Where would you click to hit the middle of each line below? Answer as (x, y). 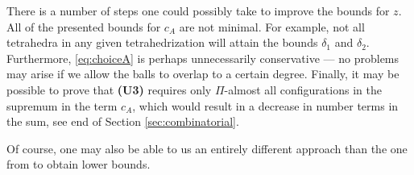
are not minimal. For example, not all (272, 26)
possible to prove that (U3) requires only (109, 89)
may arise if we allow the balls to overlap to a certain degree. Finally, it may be (203, 74)
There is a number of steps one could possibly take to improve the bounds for (198, 10)
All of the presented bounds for (84, 26)
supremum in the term (62, 105)
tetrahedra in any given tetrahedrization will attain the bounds (162, 42)
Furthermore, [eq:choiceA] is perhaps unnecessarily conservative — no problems (203, 58)
